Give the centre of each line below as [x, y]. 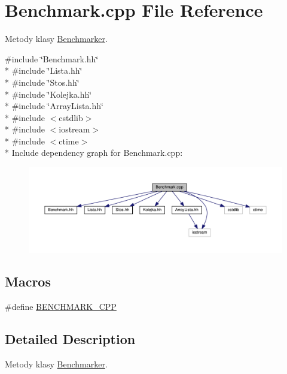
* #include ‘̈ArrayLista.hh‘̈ [54, 106]
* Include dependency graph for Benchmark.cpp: [94, 153]
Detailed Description [70, 339]
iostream [74, 129]
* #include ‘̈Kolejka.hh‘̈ [48, 94]
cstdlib [71, 117]
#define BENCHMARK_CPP [61, 307]
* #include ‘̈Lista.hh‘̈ [44, 70]
